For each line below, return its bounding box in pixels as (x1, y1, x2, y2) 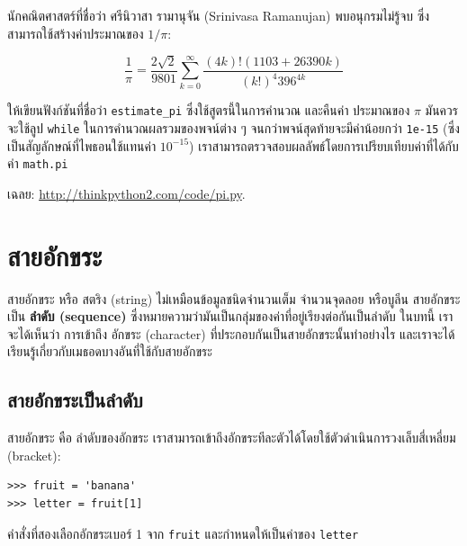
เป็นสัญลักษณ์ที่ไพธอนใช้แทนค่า (7, 136, 157, 155)
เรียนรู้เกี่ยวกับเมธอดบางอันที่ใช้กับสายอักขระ (7, 342, 212, 361)
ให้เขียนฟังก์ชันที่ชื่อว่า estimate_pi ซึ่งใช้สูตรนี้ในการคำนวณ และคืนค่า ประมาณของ (7, 101, 410, 120)
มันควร (425, 101, 458, 120)
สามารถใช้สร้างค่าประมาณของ (7, 23, 144, 42)
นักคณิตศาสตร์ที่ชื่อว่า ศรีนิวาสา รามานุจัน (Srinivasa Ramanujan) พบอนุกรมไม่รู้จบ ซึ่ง (7, 6, 430, 24)
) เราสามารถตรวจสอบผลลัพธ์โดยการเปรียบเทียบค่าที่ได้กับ (189, 136, 459, 155)
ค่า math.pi (7, 154, 68, 173)
